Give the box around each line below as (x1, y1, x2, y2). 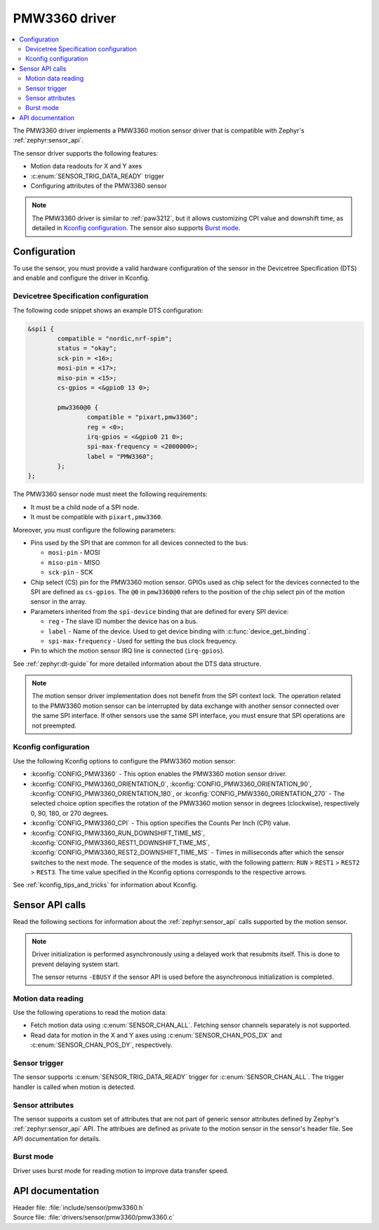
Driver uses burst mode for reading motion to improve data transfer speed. (13, 1166, 230, 1175)
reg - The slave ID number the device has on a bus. (48, 617, 198, 626)
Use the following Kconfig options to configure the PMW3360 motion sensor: (13, 756, 237, 765)
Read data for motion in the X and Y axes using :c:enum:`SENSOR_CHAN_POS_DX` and (30, 1031, 282, 1039)
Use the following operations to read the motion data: (13, 1008, 168, 1017)
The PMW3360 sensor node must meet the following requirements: (13, 490, 208, 498)
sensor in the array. (30, 597, 87, 606)
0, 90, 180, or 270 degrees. (30, 809, 109, 817)
